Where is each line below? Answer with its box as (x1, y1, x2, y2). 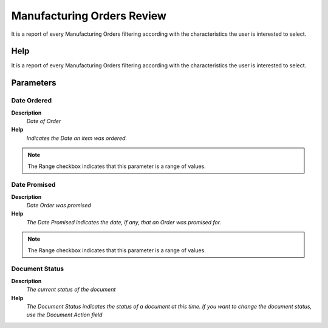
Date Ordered (11, 96, 52, 105)
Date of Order (26, 118, 61, 124)
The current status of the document (26, 286, 116, 293)
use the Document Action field (26, 311, 103, 318)
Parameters (11, 78, 56, 88)
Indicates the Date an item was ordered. (26, 134, 128, 142)
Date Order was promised (26, 202, 91, 209)
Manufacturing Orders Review (11, 9, 167, 22)
